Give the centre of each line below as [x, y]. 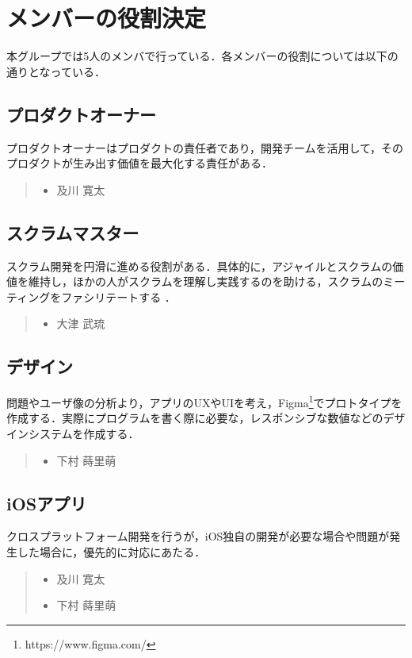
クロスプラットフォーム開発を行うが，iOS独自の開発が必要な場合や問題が [198, 536]
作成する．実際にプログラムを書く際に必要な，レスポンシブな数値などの [195, 418]
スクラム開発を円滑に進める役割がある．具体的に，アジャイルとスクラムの [200, 266]
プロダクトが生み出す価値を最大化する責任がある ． [139, 163]
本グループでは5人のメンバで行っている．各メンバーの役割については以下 [197, 56]
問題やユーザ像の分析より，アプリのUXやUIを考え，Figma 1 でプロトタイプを [204, 401]
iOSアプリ [47, 503]
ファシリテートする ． [118, 296]
